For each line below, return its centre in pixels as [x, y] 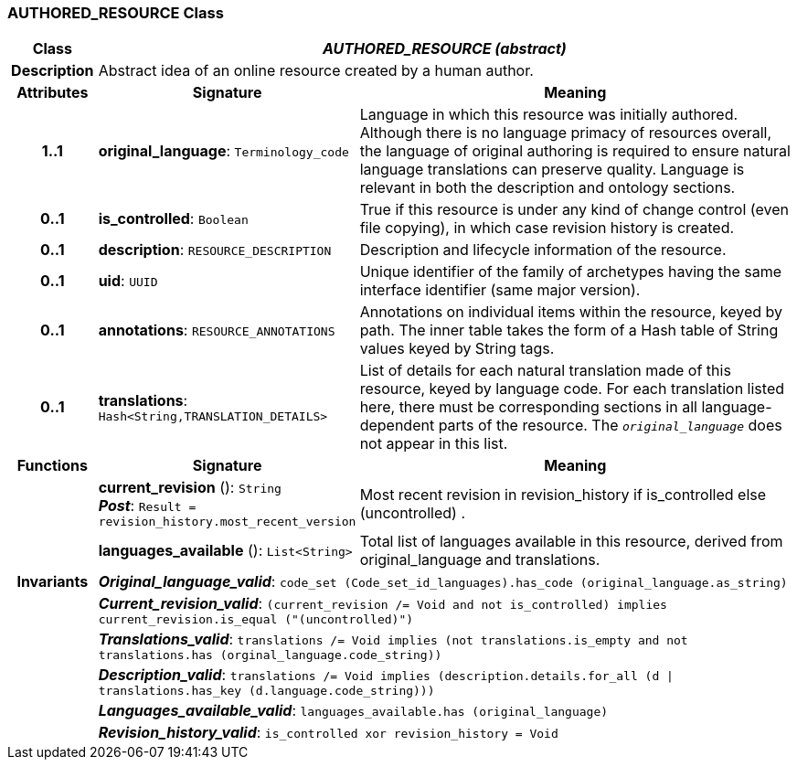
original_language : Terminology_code [223, 151]
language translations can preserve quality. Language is [552, 170]
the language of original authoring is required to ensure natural [575, 151]
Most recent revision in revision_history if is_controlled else [563, 494]
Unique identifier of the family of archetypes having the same [571, 272]
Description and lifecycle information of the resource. [543, 250]
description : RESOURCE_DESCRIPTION [215, 250]
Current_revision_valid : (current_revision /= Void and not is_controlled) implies [383, 604]
